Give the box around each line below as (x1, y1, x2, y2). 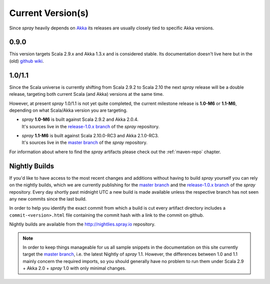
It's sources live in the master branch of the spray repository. (21, 140, 147, 146)
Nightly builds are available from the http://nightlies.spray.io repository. (9, 221, 156, 227)
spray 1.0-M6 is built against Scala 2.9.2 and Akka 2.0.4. (21, 116, 138, 122)
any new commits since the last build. (9, 196, 87, 202)
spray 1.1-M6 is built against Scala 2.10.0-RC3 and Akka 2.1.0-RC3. (21, 133, 159, 139)
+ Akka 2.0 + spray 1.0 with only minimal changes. (22, 265, 126, 272)
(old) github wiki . (9, 58, 44, 64)
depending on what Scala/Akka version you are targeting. (9, 107, 127, 113)
